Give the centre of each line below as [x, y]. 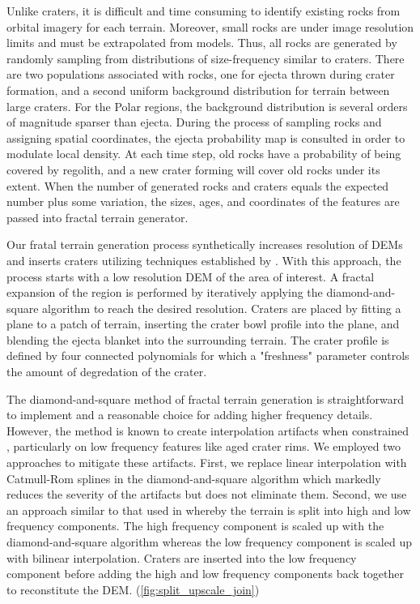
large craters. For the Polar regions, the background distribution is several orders [207, 106]
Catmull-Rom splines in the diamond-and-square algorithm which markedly [194, 478]
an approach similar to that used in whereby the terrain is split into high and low [209, 510]
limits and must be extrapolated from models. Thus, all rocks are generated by [202, 43]
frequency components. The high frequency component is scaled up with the [195, 526]
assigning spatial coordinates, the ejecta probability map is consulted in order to [206, 137]
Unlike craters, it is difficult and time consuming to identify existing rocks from [204, 11]
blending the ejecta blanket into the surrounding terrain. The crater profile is [198, 339]
